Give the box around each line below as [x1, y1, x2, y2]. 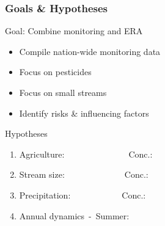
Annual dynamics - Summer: [19, 209, 130, 222]
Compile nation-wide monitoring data [19, 45, 161, 57]
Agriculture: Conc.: [19, 147, 153, 160]
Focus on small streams [19, 86, 107, 98]
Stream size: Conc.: [19, 168, 148, 181]
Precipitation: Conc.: [19, 188, 146, 201]
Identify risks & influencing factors [19, 106, 149, 119]
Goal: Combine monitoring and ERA [5, 24, 143, 37]
